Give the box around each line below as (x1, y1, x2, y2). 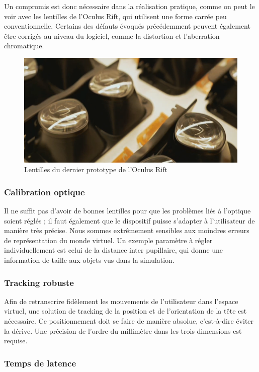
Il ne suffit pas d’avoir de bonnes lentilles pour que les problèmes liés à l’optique (4, 205, 251, 216)
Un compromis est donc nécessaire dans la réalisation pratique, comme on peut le (4, 1, 255, 11)
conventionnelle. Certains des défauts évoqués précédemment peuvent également (4, 21, 250, 31)
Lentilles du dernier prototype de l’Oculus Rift (24, 164, 167, 175)
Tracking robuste (4, 276, 74, 288)
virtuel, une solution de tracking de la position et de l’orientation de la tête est (4, 306, 247, 316)
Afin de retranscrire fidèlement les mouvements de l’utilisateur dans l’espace (4, 295, 238, 306)
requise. (4, 335, 28, 346)
